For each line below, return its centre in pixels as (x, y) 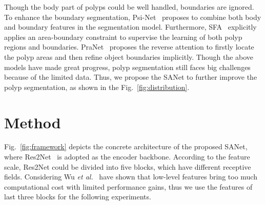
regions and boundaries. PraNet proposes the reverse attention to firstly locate (129, 47)
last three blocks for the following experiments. (78, 197)
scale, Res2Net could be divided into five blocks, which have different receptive (128, 166)
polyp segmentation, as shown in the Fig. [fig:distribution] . (97, 87)
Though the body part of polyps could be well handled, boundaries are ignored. (129, 7)
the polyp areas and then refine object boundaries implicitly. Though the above (129, 56)
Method (33, 122)
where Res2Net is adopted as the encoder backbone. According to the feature (127, 157)
